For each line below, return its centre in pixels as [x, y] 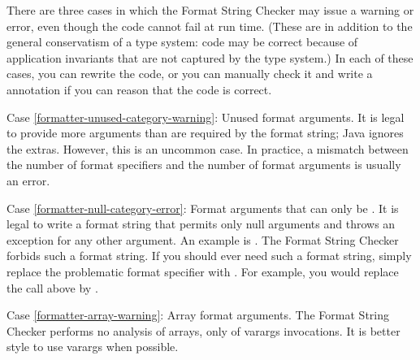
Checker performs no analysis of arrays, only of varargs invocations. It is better [204, 330]
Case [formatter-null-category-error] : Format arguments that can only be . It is [203, 208]
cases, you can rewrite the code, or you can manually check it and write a [190, 74]
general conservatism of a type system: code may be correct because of [182, 42]
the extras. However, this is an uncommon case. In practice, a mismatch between [208, 148]
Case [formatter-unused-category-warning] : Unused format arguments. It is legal [206, 117]
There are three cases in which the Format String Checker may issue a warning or [210, 10]
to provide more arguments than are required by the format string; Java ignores [205, 133]
